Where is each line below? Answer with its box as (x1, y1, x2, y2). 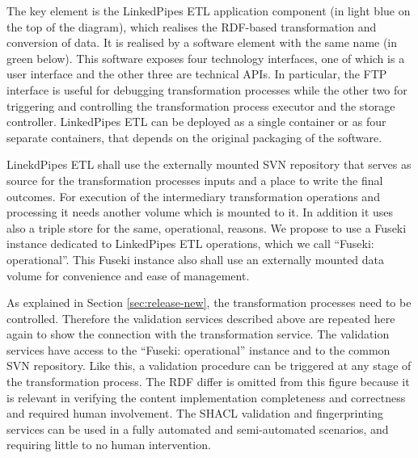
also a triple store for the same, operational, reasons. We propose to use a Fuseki (6, 219, 407, 236)
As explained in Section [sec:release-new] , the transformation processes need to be (6, 294, 412, 311)
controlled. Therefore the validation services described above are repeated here (6, 309, 395, 326)
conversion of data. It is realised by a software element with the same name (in (6, 34, 398, 51)
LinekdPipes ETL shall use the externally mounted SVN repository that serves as (6, 156, 412, 173)
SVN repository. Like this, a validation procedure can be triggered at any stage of (6, 357, 412, 374)
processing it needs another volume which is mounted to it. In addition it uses (6, 204, 394, 221)
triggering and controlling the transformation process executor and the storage (6, 97, 395, 114)
